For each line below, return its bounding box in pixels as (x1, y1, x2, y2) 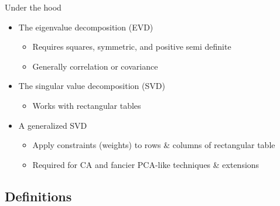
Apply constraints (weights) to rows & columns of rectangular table (32, 139, 275, 151)
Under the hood (5, 1, 62, 13)
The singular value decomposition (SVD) (18, 80, 165, 92)
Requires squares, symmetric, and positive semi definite (32, 40, 231, 53)
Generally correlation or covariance (32, 60, 158, 72)
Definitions (5, 187, 72, 205)
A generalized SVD (18, 119, 87, 131)
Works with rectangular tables (32, 99, 141, 111)
